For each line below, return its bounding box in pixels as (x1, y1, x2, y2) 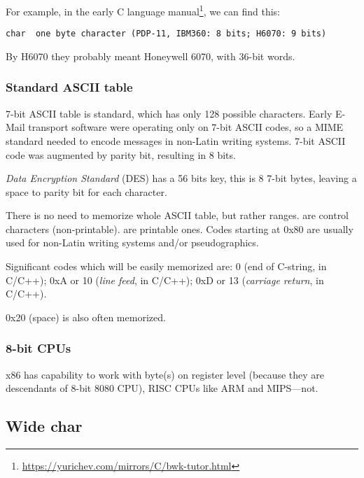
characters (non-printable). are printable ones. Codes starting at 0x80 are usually (6, 221, 353, 236)
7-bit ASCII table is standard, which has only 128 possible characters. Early (6, 106, 332, 120)
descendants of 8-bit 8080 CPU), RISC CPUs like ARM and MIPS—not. (6, 381, 318, 395)
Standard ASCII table (6, 78, 133, 96)
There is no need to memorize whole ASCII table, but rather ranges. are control (6, 208, 349, 223)
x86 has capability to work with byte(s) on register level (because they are (6, 367, 325, 381)
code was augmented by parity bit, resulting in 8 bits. (6, 147, 236, 162)
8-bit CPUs (6, 339, 71, 357)
